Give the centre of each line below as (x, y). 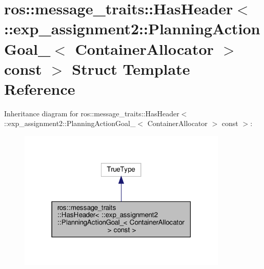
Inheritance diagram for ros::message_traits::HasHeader (92, 113)
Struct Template (131, 68)
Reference (40, 88)
